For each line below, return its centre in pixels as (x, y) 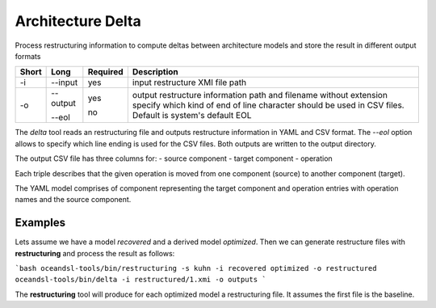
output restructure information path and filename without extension (260, 95)
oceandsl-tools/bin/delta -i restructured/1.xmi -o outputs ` (140, 280)
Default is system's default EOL (192, 116)
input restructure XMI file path (189, 82)
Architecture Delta (78, 21)
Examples (40, 223)
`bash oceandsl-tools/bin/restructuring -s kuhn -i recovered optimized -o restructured (196, 268)
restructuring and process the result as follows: (95, 253)
